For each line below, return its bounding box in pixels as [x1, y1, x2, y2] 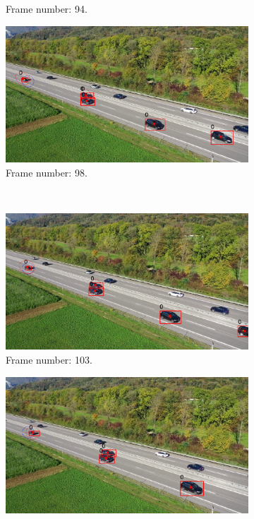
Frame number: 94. [6, 1, 87, 16]
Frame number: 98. [6, 165, 87, 179]
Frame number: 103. [6, 352, 92, 366]
